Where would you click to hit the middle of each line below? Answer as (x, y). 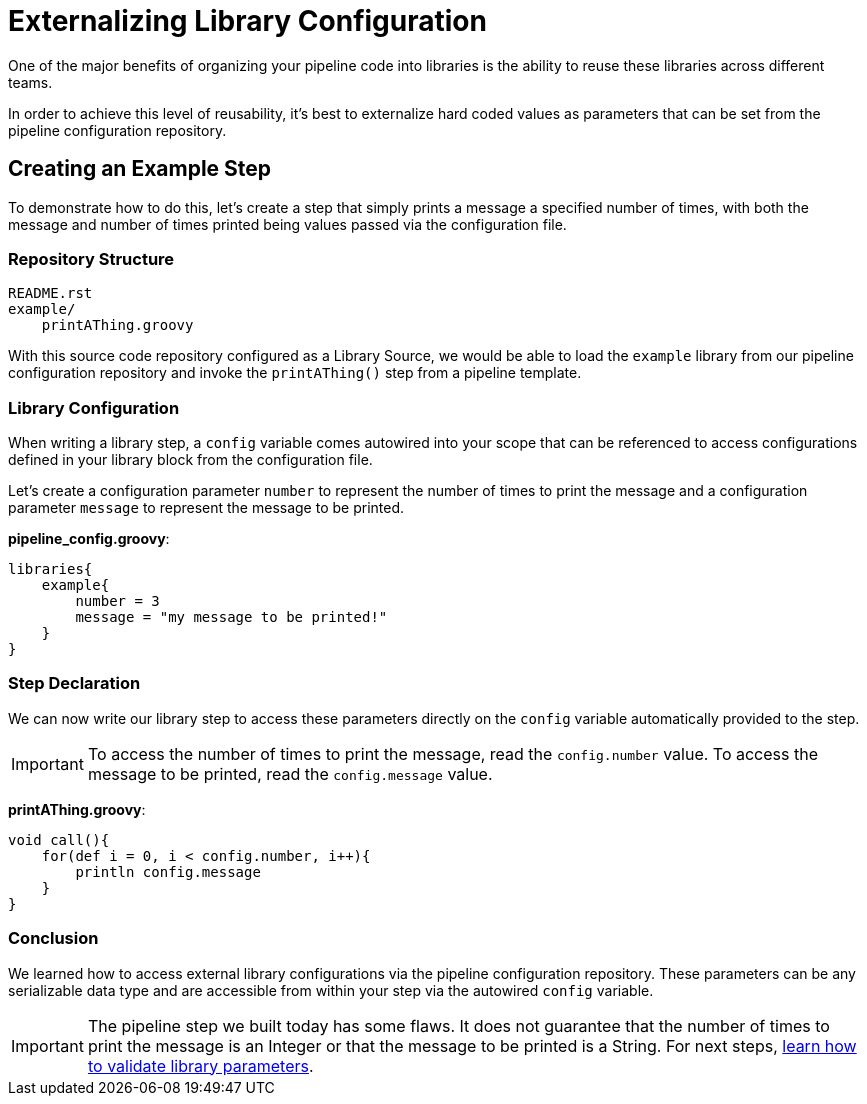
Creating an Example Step (140, 169)
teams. (30, 82)
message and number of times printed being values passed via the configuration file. (287, 224)
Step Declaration (74, 683)
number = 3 (117, 601)
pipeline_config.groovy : (89, 539)
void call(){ (59, 839)
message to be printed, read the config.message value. (290, 773)
